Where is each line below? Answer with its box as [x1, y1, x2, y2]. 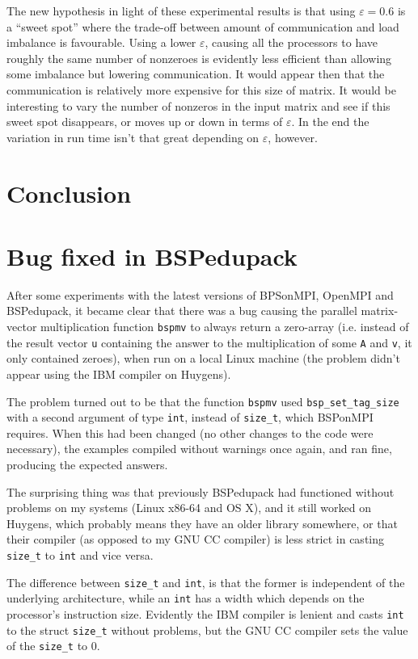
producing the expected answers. [6, 456, 168, 473]
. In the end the [291, 113, 369, 130]
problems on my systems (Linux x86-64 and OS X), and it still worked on [6, 499, 371, 516]
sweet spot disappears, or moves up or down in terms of [6, 113, 283, 130]
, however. [268, 128, 318, 145]
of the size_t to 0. [6, 637, 100, 654]
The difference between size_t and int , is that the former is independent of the [6, 573, 405, 590]
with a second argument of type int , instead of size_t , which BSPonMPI [6, 409, 374, 426]
